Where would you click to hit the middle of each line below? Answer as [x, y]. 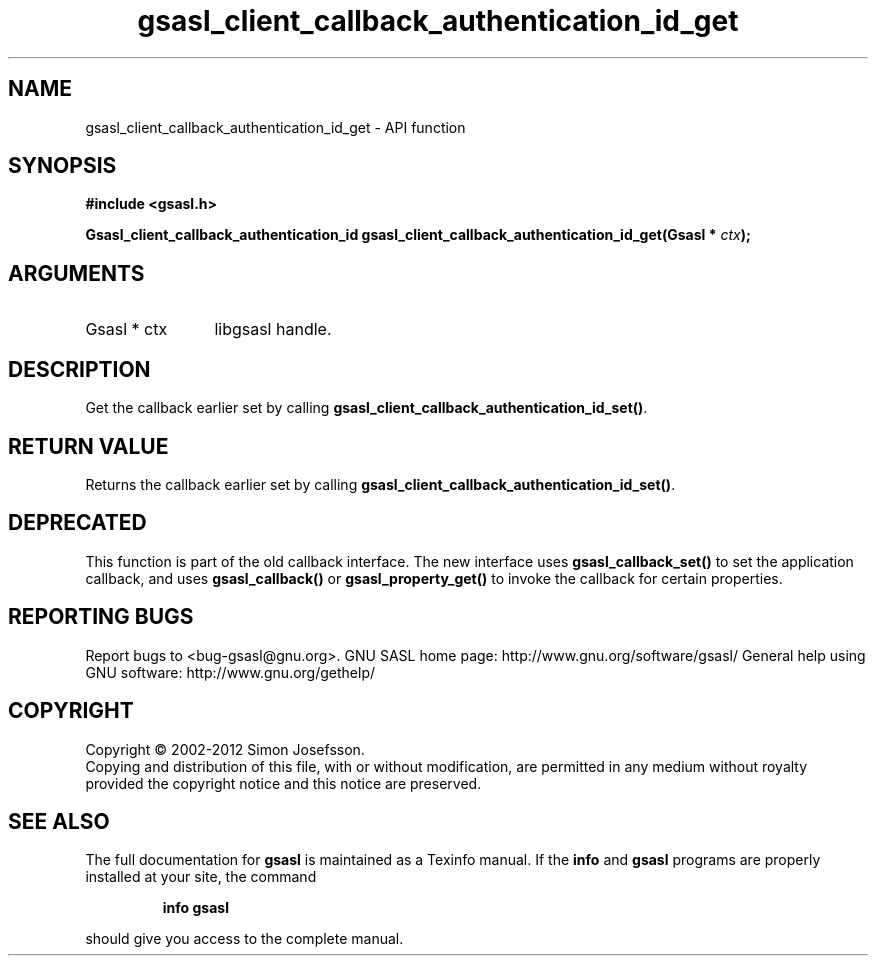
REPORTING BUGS [101, 617]
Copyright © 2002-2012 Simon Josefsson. [225, 749]
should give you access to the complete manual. [244, 939]
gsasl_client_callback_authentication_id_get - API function [275, 127]
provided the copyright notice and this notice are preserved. [283, 783]
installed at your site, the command [201, 877]
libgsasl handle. [273, 329]
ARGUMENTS [76, 273]
